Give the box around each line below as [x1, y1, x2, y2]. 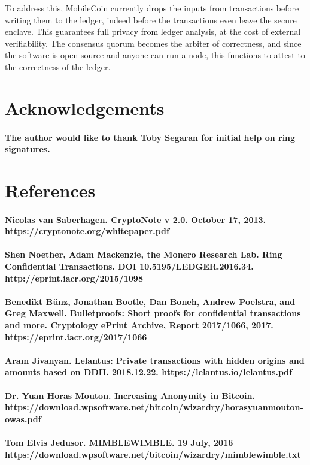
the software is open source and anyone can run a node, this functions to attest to [5, 49, 305, 61]
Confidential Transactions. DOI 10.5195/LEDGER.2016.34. [5, 260, 254, 273]
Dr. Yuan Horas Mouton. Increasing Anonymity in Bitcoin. [5, 389, 255, 401]
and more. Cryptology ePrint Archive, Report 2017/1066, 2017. [5, 319, 273, 331]
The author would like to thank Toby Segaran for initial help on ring [5, 131, 296, 143]
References [5, 177, 96, 202]
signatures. [5, 143, 50, 155]
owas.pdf [5, 412, 41, 425]
